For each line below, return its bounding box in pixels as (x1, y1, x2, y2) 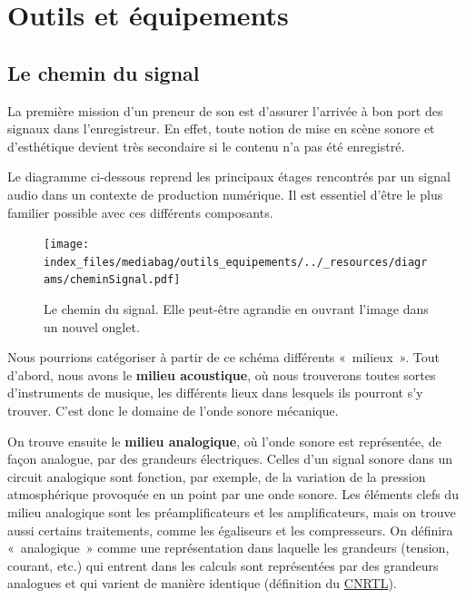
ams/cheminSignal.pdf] (44, 273, 181, 287)
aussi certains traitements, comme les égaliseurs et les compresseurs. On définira (7, 520, 453, 539)
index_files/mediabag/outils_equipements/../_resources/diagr (44, 255, 428, 269)
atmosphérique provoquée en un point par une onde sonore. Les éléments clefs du (7, 485, 459, 504)
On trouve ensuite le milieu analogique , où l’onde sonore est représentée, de (7, 431, 441, 450)
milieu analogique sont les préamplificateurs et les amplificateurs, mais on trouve (7, 503, 456, 522)
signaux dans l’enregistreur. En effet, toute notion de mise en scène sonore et (7, 119, 435, 138)
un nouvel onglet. (44, 317, 140, 336)
